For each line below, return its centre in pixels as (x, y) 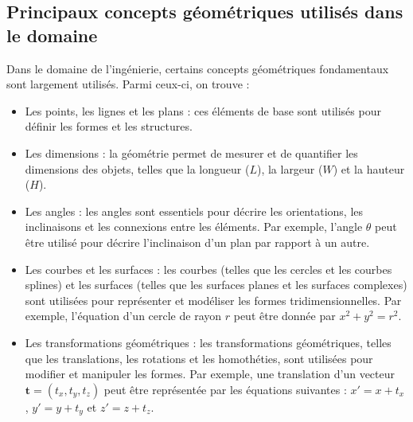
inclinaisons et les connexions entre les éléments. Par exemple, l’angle (194, 227)
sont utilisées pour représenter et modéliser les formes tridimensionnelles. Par (213, 300)
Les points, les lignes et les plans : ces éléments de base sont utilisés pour (203, 110)
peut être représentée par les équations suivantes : (225, 389)
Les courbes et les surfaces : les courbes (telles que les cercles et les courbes (208, 269)
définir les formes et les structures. (109, 126)
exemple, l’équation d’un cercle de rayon (123, 316)
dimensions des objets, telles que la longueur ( (137, 168)
